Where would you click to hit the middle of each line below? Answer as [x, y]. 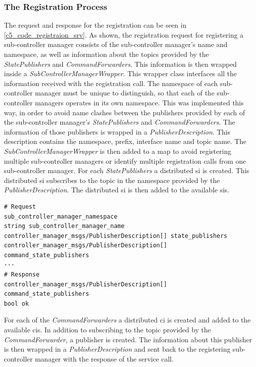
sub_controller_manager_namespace [61, 216]
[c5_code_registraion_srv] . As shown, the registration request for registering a [124, 34]
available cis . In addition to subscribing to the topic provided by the [107, 330]
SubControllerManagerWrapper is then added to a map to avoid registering [118, 151]
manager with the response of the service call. [104, 358]
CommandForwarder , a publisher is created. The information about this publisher [128, 339]
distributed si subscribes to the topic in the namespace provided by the [112, 180]
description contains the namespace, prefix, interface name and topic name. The [125, 141]
